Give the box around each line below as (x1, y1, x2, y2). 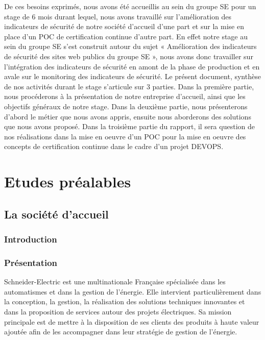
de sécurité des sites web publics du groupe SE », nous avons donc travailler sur (4, 51, 253, 61)
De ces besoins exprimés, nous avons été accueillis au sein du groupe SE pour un (4, 1, 256, 11)
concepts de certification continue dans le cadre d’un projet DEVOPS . (4, 141, 224, 152)
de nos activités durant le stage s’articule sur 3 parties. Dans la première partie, (4, 81, 254, 91)
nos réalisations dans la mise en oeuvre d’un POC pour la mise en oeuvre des (4, 131, 246, 141)
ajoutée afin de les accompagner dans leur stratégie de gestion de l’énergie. (4, 326, 237, 337)
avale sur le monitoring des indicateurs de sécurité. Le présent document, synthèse (4, 71, 261, 82)
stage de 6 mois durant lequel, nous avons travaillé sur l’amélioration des (4, 11, 232, 21)
